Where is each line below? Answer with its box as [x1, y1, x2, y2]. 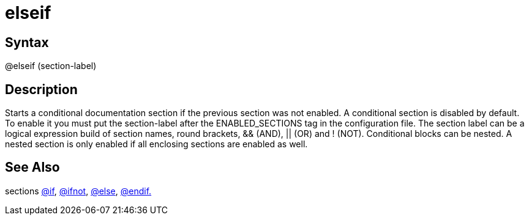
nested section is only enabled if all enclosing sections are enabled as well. [5, 139, 308, 150]
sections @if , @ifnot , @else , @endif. [5, 185, 152, 196]
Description [5, 81, 78, 97]
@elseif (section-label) [5, 61, 97, 71]
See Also [5, 159, 60, 175]
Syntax [5, 34, 49, 50]
